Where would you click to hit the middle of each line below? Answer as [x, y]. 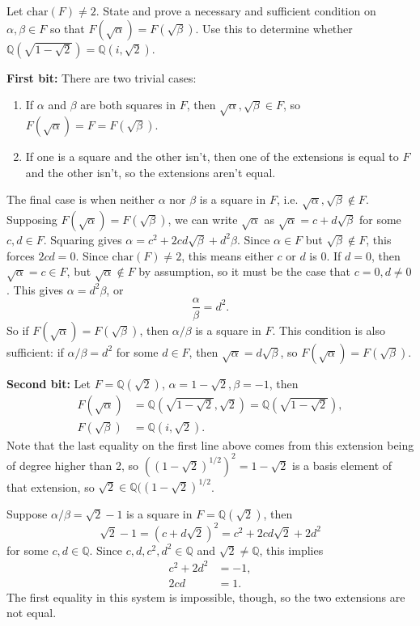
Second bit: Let [49, 383]
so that [67, 28]
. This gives [35, 289]
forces [21, 255]
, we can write [203, 219]
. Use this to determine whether [274, 28]
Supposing [32, 219]
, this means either [227, 255]
